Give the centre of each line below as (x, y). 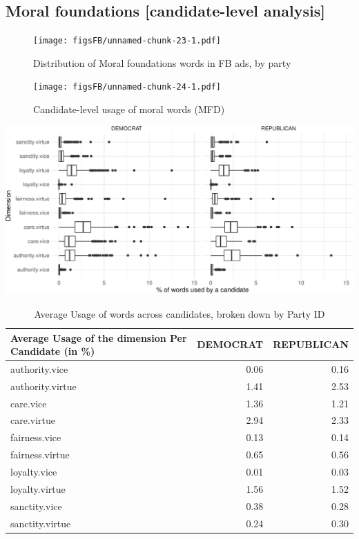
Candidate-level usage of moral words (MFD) (129, 109)
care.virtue (33, 420)
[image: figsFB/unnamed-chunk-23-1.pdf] (127, 41)
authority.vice (39, 368)
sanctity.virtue (41, 523)
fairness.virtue (40, 455)
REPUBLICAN (311, 344)
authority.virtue (43, 386)
